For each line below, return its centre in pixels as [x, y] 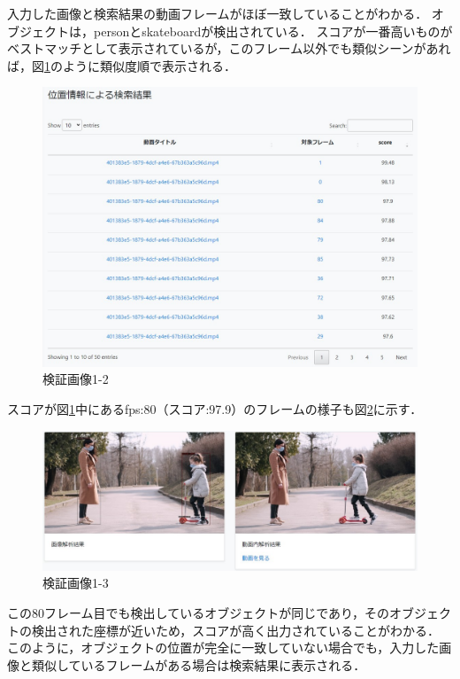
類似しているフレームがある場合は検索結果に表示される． [199, 664]
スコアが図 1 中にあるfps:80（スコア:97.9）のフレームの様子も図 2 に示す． [215, 409]
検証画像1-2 [76, 379]
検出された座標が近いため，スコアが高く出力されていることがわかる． [235, 630]
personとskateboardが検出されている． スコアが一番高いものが [273, 31]
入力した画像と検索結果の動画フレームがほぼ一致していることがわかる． [218, 13]
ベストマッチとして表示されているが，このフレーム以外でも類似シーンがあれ [229, 48]
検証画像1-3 [76, 583]
